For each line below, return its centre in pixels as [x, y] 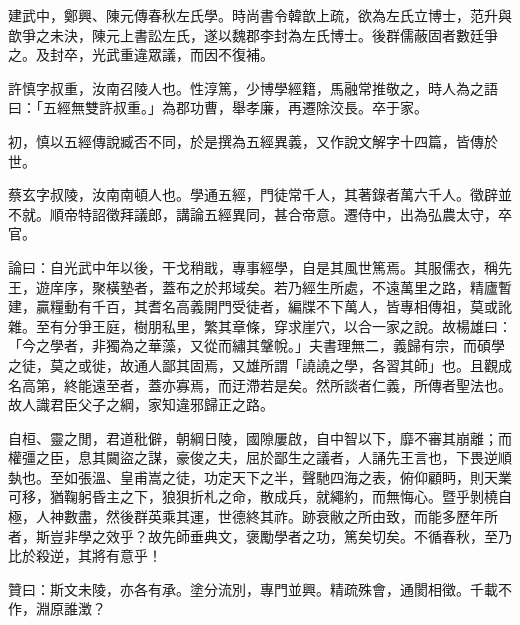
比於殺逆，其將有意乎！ [85, 555]
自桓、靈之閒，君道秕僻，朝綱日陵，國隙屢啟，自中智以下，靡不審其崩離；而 [260, 437]
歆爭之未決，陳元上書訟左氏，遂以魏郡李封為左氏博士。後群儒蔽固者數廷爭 [253, 34]
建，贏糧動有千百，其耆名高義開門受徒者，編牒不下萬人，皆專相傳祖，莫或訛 [260, 306]
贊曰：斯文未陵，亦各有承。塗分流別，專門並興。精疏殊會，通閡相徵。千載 [253, 588]
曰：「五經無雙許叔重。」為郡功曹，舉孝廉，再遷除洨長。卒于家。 [218, 107]
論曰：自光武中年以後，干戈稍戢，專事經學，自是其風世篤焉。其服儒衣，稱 [253, 266]
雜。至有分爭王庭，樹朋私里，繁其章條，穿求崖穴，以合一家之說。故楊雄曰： [260, 325]
